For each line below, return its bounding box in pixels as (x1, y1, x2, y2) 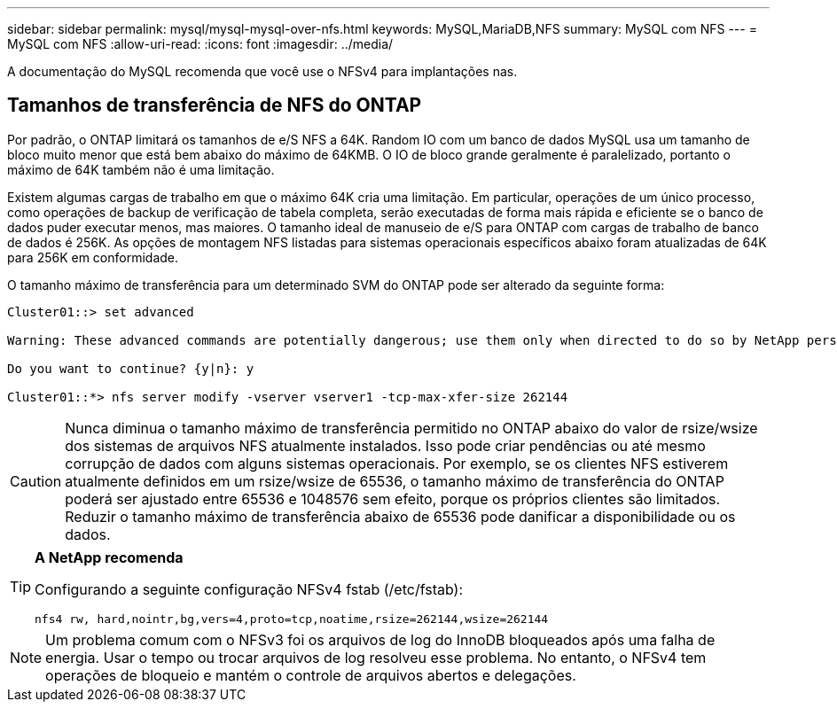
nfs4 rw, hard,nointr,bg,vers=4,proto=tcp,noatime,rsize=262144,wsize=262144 (35, 612, 549, 626)
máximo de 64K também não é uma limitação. (7, 161, 275, 177)
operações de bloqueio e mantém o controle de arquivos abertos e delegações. (45, 666, 576, 684)
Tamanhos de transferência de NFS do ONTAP (7, 94, 422, 117)
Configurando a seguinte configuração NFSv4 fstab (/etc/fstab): (35, 580, 464, 598)
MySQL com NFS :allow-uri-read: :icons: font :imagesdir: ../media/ (7, 36, 394, 51)
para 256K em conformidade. (7, 249, 179, 265)
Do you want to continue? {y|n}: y (7, 361, 254, 376)
